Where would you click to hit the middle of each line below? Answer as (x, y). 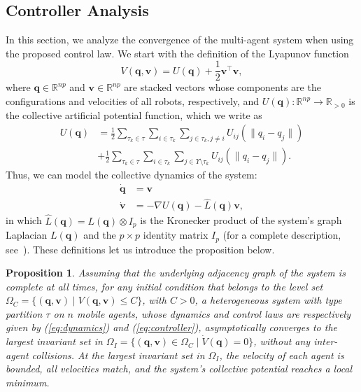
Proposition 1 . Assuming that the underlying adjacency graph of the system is (176, 273)
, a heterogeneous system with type (268, 300)
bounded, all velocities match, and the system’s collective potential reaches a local (179, 369)
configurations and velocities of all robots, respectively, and (133, 101)
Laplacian (27, 235)
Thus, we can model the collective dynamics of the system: (132, 175)
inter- (326, 341)
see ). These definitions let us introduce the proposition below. (140, 249)
